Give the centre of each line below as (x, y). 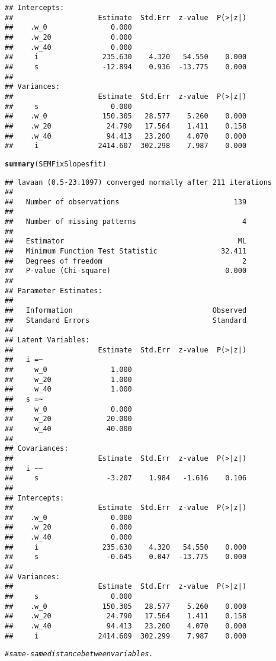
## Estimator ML (126, 241)
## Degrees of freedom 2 (126, 261)
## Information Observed (126, 311)
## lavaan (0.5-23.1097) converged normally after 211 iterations (139, 182)
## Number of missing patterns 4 (126, 222)
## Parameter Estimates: (54, 291)
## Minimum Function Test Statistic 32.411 (126, 251)
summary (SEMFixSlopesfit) (56, 164)
